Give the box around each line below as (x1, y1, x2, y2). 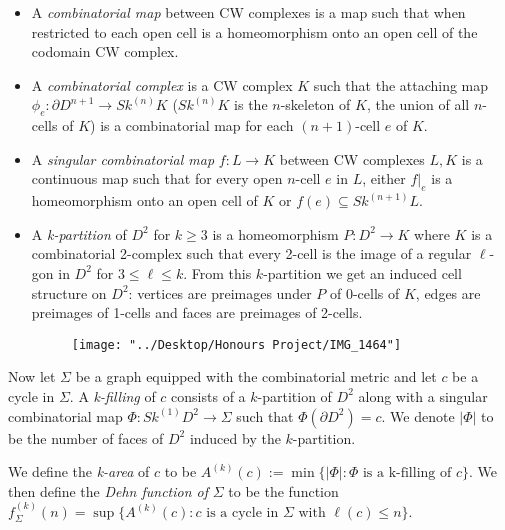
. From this (183, 262, 252, 283)
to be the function (228, 480, 339, 501)
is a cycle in (206, 506, 279, 521)
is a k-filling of (362, 466, 452, 481)
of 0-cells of (329, 282, 400, 303)
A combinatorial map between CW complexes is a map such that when (31, 2, 466, 22)
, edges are (415, 282, 481, 303)
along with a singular (358, 385, 488, 406)
